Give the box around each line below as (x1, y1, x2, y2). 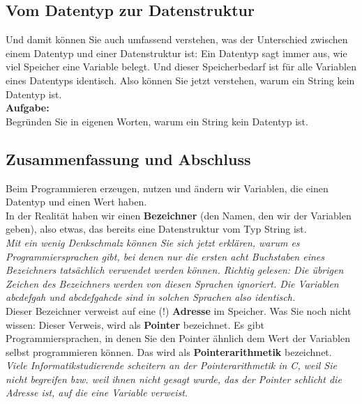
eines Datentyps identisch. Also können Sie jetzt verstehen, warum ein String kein (6, 72, 355, 87)
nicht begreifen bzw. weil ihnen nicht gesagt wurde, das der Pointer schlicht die (6, 371, 342, 386)
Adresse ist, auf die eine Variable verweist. (6, 385, 188, 400)
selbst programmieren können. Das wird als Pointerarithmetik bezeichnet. (6, 344, 332, 359)
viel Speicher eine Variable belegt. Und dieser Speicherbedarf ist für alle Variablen (6, 59, 356, 74)
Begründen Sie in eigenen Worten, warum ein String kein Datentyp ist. (6, 114, 308, 128)
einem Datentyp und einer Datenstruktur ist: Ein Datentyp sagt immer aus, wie (6, 45, 347, 60)
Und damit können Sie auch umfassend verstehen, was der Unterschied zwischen (6, 32, 348, 47)
